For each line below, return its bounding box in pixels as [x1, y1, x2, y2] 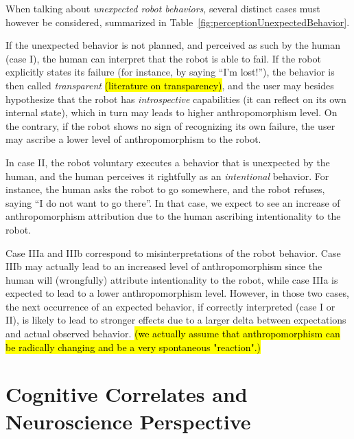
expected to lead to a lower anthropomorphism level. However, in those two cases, [5, 286, 349, 300]
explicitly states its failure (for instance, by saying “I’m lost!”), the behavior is [5, 65, 335, 79]
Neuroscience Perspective [5, 407, 251, 435]
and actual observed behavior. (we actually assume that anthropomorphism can [5, 326, 340, 341]
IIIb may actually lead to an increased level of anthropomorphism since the [5, 259, 322, 273]
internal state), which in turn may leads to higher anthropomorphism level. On [5, 105, 338, 120]
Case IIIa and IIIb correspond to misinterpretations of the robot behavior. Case [5, 245, 341, 260]
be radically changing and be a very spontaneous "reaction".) [5, 339, 261, 354]
